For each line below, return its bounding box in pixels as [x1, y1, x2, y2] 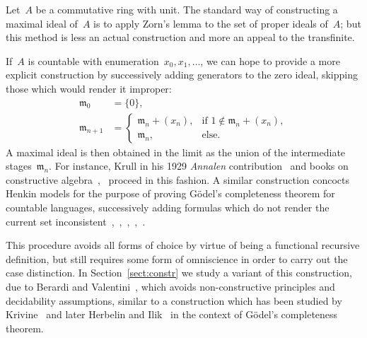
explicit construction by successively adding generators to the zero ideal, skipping [6, 67, 359, 82]
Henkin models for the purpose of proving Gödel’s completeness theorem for [6, 186, 335, 201]
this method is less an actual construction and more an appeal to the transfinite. [6, 30, 355, 45]
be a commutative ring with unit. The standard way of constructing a [35, 2, 338, 16]
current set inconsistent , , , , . [6, 214, 146, 228]
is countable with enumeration [28, 53, 159, 68]
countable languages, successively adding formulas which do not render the [6, 200, 330, 214]
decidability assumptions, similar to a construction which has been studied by [6, 293, 342, 308]
